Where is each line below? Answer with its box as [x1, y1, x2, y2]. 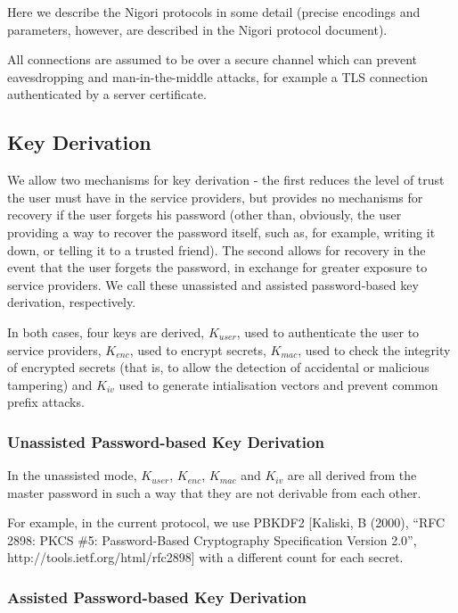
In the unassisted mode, [7, 466, 137, 485]
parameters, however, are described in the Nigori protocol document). [7, 20, 388, 38]
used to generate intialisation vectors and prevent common [119, 375, 438, 393]
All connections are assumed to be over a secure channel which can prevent [7, 50, 418, 69]
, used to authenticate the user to [236, 322, 420, 341]
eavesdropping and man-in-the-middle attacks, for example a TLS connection [7, 67, 429, 86]
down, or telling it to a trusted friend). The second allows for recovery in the [7, 240, 426, 259]
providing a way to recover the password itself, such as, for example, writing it [7, 222, 436, 241]
